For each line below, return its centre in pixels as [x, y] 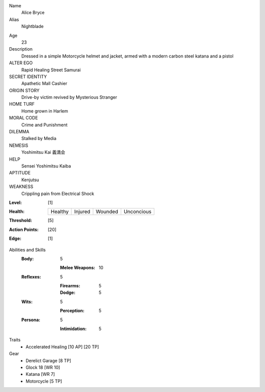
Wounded [107, 212]
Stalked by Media [39, 139]
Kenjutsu [30, 180]
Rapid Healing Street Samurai [51, 70]
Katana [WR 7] [40, 374]
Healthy [60, 212]
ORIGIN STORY [24, 90]
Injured [82, 212]
